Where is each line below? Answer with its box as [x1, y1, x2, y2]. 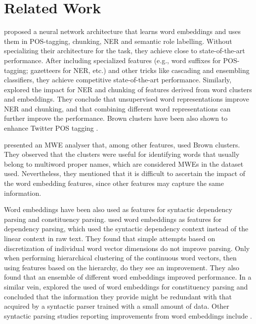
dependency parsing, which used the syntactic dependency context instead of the [4, 223, 249, 234]
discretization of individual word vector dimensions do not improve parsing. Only [4, 243, 250, 253]
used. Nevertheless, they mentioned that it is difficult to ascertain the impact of [4, 168, 246, 179]
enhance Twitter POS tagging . [4, 123, 98, 133]
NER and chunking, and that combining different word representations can [4, 103, 231, 113]
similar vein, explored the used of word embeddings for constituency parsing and [4, 281, 248, 291]
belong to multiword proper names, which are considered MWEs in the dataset [4, 158, 244, 169]
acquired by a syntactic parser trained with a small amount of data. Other [4, 301, 229, 311]
